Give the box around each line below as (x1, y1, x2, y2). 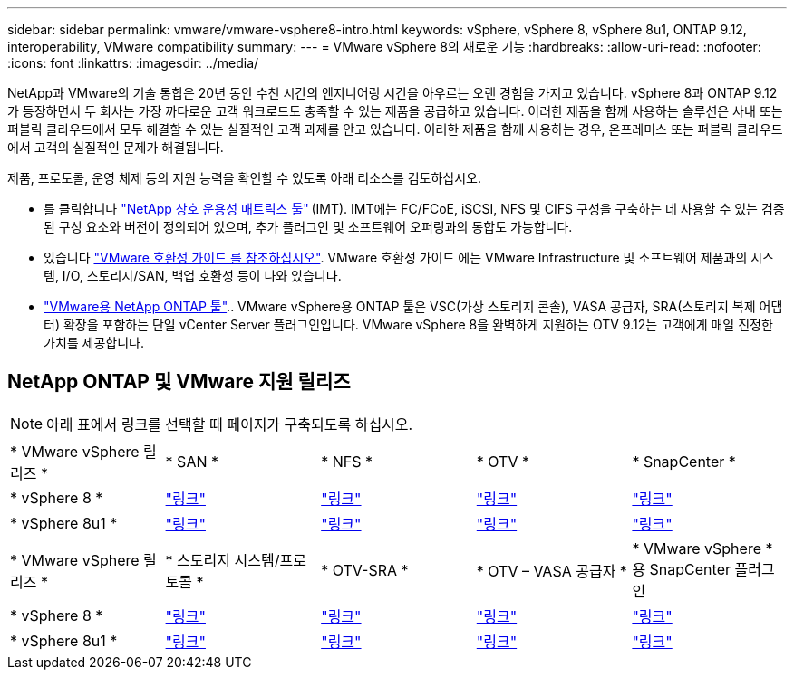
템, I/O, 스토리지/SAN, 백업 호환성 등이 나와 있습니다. (44, 268, 342, 283)
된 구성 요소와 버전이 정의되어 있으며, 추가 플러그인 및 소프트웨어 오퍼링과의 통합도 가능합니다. (44, 219, 573, 234)
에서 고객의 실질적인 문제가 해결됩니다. (7, 139, 224, 155)
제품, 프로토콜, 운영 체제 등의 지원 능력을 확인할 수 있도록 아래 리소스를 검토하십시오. (7, 170, 482, 186)
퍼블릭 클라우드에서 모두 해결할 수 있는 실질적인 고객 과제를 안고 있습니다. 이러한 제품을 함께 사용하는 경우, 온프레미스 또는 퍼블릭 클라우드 (7, 121, 783, 137)
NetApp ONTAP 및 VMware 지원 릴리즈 (7, 370, 351, 394)
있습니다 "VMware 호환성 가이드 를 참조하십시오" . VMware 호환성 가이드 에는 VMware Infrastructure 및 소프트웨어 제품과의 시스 (44, 250, 774, 265)
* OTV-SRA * (321, 560, 409, 579)
